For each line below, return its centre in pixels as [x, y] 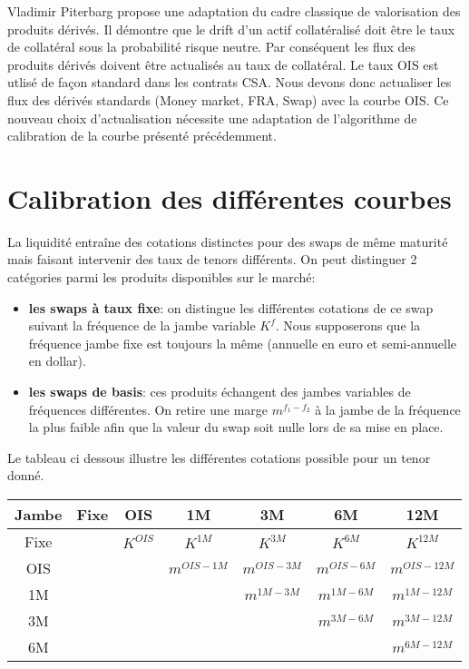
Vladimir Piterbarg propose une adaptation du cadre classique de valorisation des [234, 11]
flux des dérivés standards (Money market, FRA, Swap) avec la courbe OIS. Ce [228, 99]
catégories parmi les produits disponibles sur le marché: [161, 277]
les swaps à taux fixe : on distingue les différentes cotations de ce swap [231, 307]
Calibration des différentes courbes [230, 197]
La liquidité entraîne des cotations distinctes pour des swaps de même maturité [228, 241]
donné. [26, 475]
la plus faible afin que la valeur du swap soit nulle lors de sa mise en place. [236, 427]
